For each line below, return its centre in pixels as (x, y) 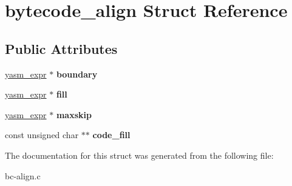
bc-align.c (23, 175)
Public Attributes (61, 48)
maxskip (74, 114)
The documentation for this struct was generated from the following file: (139, 155)
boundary (77, 74)
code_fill (111, 135)
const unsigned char (42, 135)
